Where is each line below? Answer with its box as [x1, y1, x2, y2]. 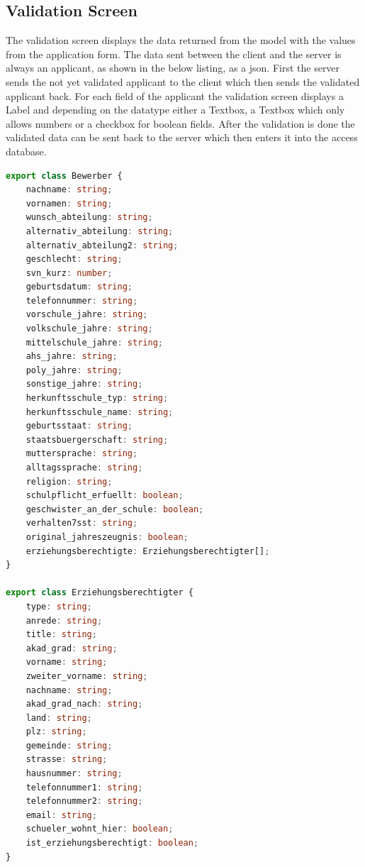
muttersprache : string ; [26, 448, 138, 459]
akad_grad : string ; [26, 643, 118, 653]
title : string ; [26, 629, 97, 640]
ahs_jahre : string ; [26, 351, 118, 362]
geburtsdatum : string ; [26, 282, 133, 292]
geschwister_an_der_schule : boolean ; [26, 504, 204, 514]
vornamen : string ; [26, 198, 113, 209]
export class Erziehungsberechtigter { [6, 587, 193, 598]
